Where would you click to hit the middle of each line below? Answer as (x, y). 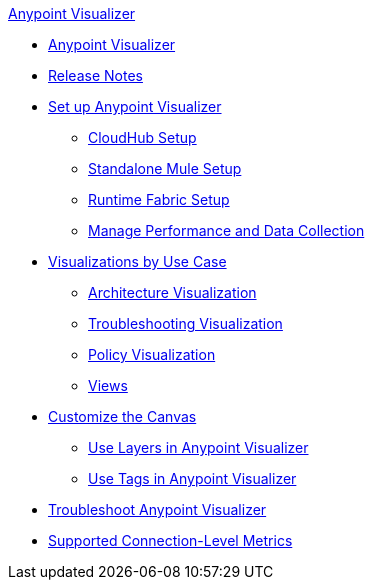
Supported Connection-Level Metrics (170, 540)
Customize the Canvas (122, 416)
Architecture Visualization (172, 292)
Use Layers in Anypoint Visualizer (198, 447)
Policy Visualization (152, 354)
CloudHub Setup (142, 137)
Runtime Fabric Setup (159, 199)
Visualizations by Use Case (137, 261)
